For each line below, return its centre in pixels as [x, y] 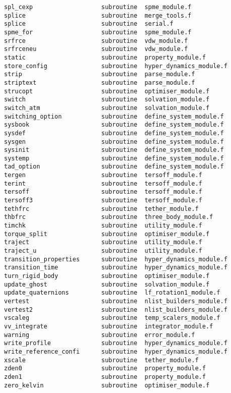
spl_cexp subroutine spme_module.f [98, 7]
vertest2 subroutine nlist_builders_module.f [116, 310]
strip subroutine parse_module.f [100, 74]
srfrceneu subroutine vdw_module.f [96, 49]
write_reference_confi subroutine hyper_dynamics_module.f [116, 351]
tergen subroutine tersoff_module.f [103, 175]
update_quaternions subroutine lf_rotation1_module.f [112, 293]
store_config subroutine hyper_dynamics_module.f [116, 66]
